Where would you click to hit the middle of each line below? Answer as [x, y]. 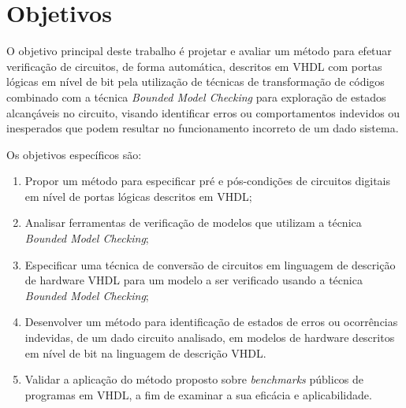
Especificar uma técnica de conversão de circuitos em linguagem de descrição [210, 264]
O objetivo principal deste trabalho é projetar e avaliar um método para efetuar [199, 51]
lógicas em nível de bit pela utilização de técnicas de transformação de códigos [196, 82]
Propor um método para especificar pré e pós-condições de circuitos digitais [207, 181]
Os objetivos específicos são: [74, 154]
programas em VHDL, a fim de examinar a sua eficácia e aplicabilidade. [198, 394]
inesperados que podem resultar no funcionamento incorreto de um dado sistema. [203, 128]
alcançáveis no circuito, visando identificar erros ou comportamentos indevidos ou [203, 112]
